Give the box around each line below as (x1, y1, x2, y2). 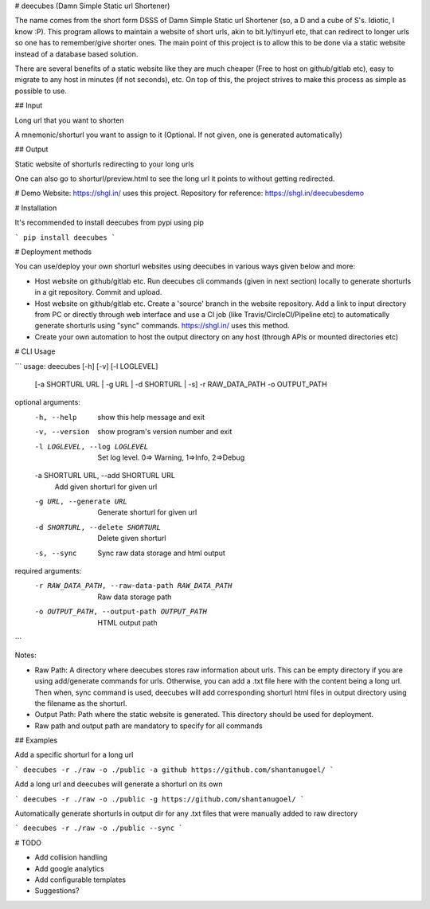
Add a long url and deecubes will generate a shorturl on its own (14, 779, 223, 789)
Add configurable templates (34, 875, 127, 884)
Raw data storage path (97, 592, 172, 601)
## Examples (14, 735, 58, 745)
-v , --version (34, 427, 90, 437)
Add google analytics (34, 864, 105, 873)
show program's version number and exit (97, 427, 233, 437)
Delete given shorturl (97, 534, 166, 543)
